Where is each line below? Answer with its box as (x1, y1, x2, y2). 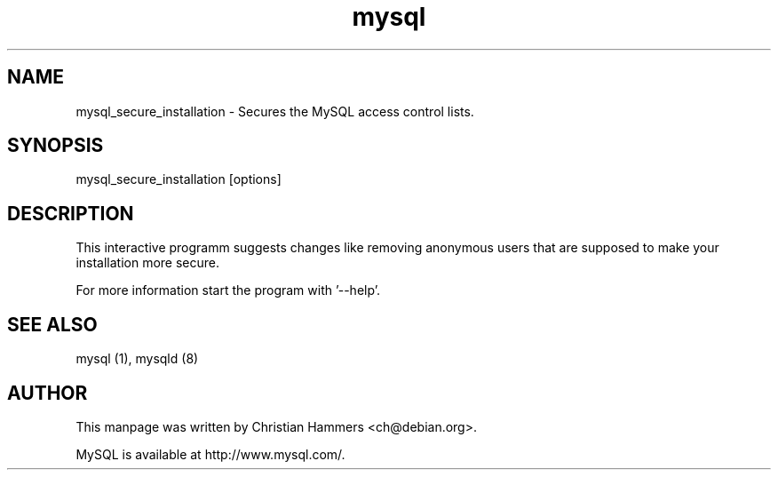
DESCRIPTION (7, 202, 134, 225)
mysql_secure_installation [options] (75, 171, 282, 187)
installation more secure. (75, 255, 220, 271)
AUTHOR (7, 381, 88, 404)
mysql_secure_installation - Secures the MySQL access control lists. (75, 103, 474, 119)
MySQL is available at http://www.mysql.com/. (75, 446, 345, 462)
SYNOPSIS (7, 134, 104, 157)
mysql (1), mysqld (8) (75, 351, 199, 367)
